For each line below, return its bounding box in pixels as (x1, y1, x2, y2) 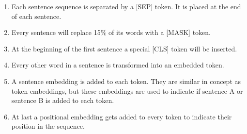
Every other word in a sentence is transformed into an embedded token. (11, 60, 224, 70)
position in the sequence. (11, 121, 85, 131)
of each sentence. (11, 11, 62, 21)
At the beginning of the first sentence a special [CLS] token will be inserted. (11, 43, 237, 53)
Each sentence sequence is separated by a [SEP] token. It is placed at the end (11, 1, 241, 11)
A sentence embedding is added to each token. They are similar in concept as (11, 76, 241, 86)
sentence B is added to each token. (11, 95, 114, 105)
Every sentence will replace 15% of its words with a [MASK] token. (11, 27, 211, 37)
